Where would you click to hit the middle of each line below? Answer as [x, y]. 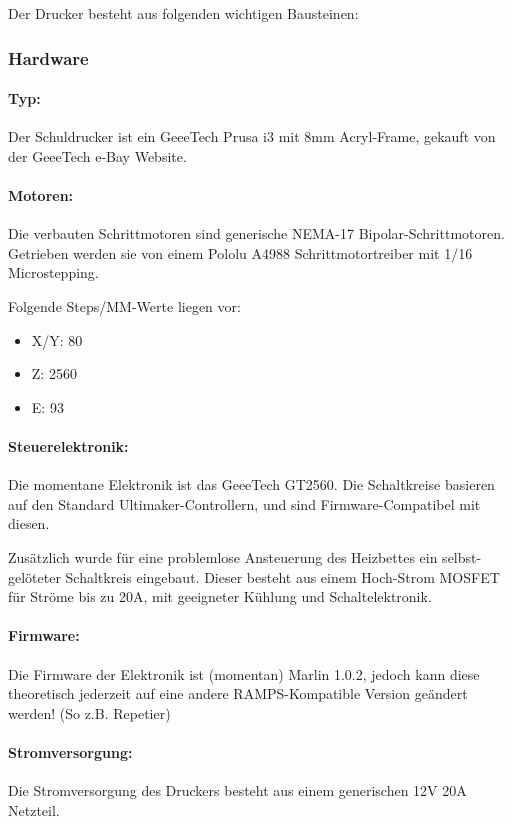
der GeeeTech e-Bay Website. [97, 155]
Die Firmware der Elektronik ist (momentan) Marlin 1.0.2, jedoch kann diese [244, 673]
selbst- [462, 556]
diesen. [29, 523]
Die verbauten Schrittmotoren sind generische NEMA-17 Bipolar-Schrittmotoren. [256, 233]
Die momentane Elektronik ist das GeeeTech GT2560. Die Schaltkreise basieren [251, 484]
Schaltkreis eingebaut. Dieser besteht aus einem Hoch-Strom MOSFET [282, 576]
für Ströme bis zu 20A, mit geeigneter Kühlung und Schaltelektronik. [220, 596]
